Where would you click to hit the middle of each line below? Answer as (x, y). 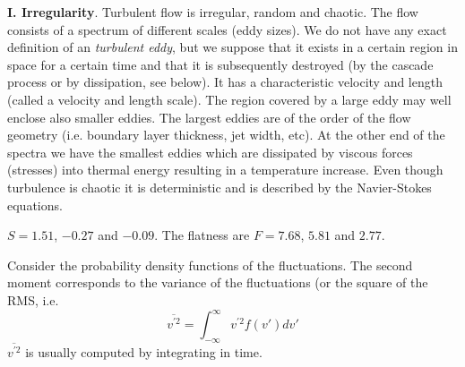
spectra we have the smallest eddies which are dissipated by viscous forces (210, 152)
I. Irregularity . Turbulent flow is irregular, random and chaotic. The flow (213, 12)
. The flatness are (202, 235)
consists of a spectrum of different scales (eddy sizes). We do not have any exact (227, 29)
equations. (35, 205)
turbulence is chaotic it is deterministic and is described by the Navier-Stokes (220, 187)
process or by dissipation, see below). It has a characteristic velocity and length (225, 82)
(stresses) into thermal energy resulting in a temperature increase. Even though (225, 170)
